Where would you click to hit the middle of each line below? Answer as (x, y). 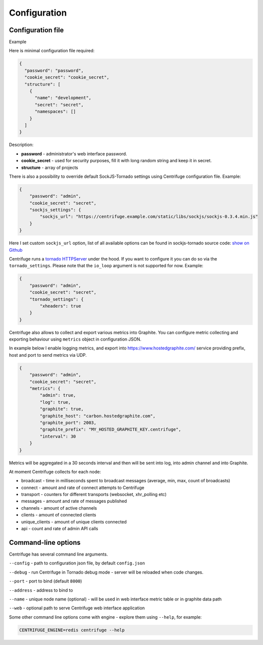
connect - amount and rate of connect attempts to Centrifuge (83, 487)
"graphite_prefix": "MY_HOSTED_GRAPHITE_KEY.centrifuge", (110, 430)
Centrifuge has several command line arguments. (58, 554)
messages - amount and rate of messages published (74, 501)
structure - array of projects (50, 167)
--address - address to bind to (41, 590)
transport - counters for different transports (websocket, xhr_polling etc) (94, 494)
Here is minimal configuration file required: (52, 51)
